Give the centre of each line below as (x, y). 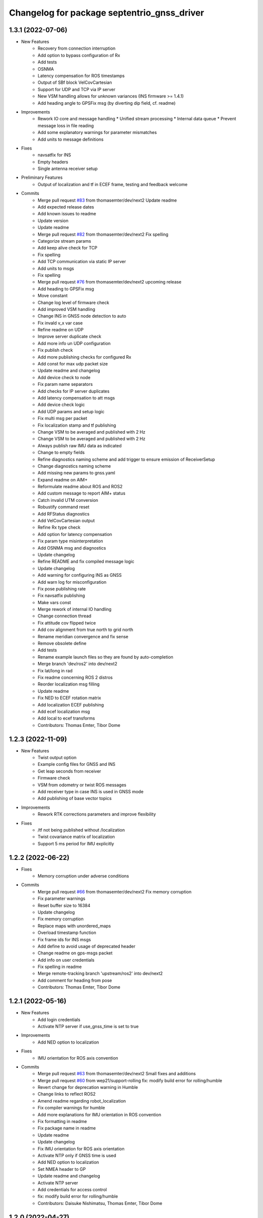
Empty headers (53, 162)
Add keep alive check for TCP (67, 248)
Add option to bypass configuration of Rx (79, 55)
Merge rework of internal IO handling (75, 609)
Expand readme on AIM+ (63, 479)
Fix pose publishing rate (62, 589)
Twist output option (57, 758)
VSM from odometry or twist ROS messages (82, 785)
